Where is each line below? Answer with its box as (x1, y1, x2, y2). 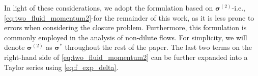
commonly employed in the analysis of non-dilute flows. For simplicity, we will (4, 32, 247, 42)
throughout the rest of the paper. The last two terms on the (65, 42, 252, 52)
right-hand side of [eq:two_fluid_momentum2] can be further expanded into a (4, 51, 248, 62)
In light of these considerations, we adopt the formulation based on (4, 3, 213, 13)
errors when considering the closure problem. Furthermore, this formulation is (4, 22, 247, 33)
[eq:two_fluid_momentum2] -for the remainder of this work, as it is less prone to (4, 12, 254, 23)
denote (4, 42, 25, 52)
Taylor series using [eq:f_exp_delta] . (4, 61, 119, 72)
